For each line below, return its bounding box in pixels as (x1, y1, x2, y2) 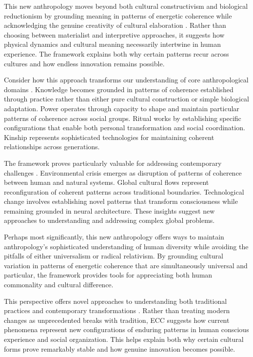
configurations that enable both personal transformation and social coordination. (4, 122, 245, 133)
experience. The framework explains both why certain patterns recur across (4, 48, 229, 59)
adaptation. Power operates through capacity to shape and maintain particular (4, 103, 239, 113)
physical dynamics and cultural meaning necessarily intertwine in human (4, 39, 221, 49)
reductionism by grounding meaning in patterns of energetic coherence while (4, 10, 232, 20)
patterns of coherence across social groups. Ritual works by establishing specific (4, 113, 241, 123)
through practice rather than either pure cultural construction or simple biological (4, 94, 250, 104)
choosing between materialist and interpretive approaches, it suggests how (4, 29, 225, 40)
